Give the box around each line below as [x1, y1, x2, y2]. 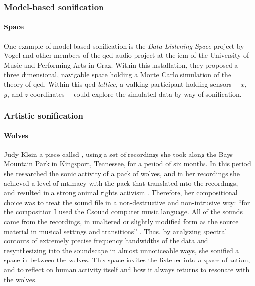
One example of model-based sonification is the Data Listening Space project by [4, 40, 244, 51]
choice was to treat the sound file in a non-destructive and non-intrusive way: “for [4, 197, 250, 207]
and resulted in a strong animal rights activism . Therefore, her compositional [4, 187, 238, 198]
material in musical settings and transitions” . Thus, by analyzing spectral [4, 226, 227, 236]
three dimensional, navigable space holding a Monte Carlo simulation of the [4, 69, 231, 79]
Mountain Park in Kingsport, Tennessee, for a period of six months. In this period [4, 158, 251, 169]
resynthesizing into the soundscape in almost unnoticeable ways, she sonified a [4, 245, 239, 255]
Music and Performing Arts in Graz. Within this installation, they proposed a [4, 59, 238, 70]
